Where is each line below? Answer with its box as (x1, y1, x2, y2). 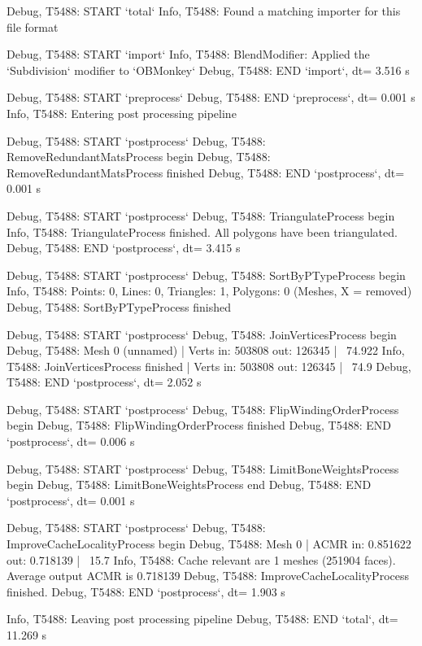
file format (7, 18, 59, 35)
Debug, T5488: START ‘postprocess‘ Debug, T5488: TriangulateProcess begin (7, 207, 395, 224)
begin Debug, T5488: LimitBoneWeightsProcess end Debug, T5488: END (7, 476, 372, 493)
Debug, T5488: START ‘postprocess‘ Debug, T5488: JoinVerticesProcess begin (7, 325, 397, 343)
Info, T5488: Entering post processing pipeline (7, 104, 237, 121)
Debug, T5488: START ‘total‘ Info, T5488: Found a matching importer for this (7, 2, 401, 19)
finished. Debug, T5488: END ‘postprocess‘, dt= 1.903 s (7, 583, 285, 600)
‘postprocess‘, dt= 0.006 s (7, 433, 135, 450)
